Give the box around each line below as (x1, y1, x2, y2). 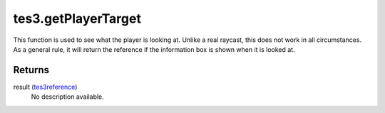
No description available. (31, 92, 105, 101)
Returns (13, 64, 50, 76)
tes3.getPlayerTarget (13, 11, 142, 26)
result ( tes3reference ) (13, 82, 78, 91)
